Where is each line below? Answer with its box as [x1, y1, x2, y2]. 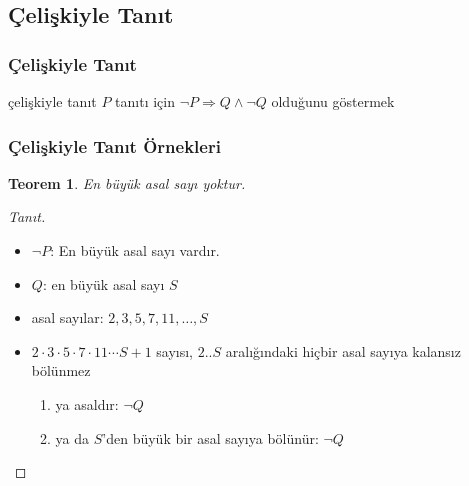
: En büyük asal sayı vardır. [50, 240, 220, 260]
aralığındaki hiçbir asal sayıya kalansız [225, 340, 461, 361]
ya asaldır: [55, 393, 119, 414]
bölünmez [31, 360, 91, 381]
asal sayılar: [31, 307, 104, 328]
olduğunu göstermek [271, 91, 395, 111]
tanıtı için [115, 91, 175, 111]
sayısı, [156, 340, 194, 361]
